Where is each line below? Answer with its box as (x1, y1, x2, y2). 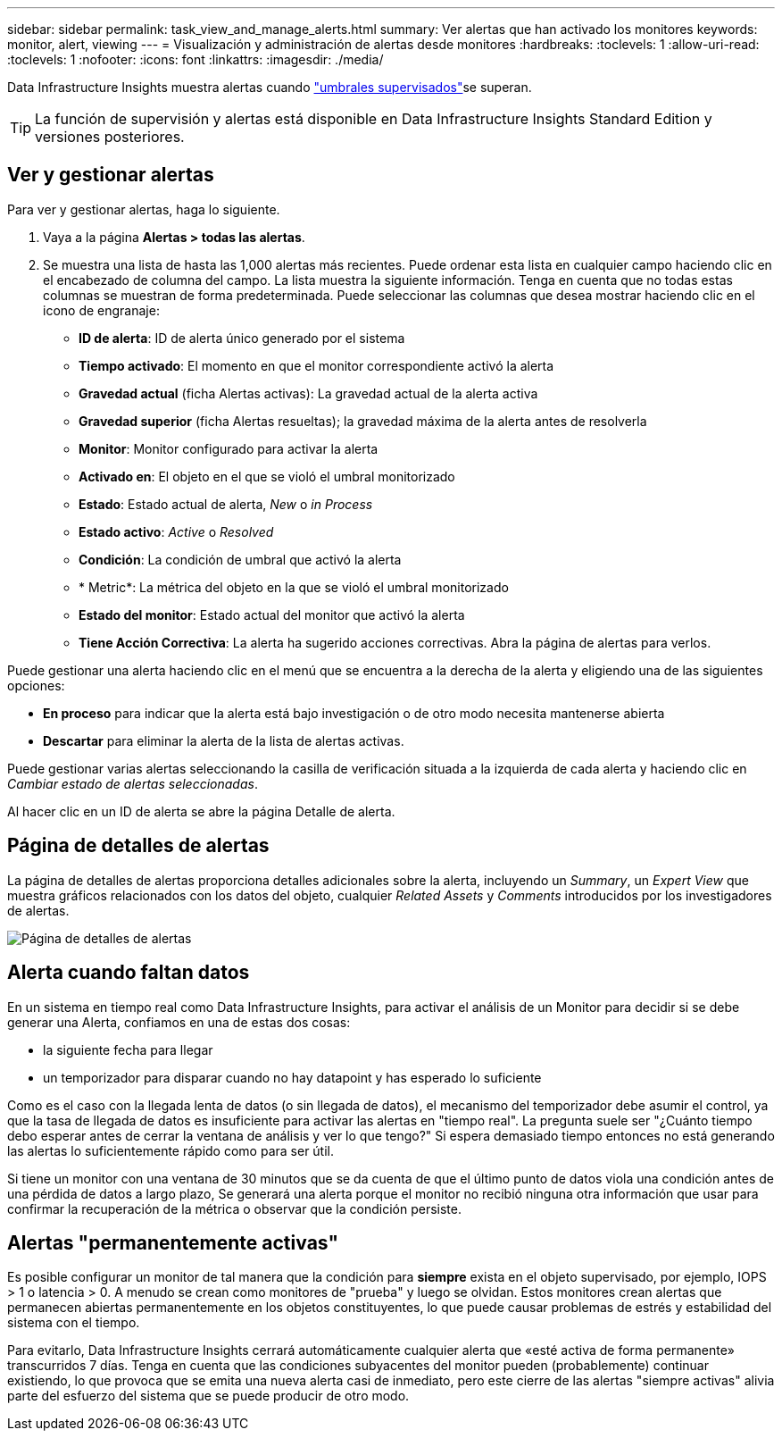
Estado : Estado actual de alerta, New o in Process (79, 496, 373, 512)
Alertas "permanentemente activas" (7, 1231, 339, 1254)
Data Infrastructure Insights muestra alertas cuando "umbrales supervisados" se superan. (7, 79, 532, 95)
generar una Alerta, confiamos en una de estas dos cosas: (7, 1014, 351, 1030)
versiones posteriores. (35, 128, 185, 146)
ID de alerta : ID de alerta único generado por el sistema (79, 330, 405, 346)
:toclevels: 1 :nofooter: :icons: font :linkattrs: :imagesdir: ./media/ (7, 52, 384, 67)
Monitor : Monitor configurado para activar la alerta (79, 440, 379, 456)
